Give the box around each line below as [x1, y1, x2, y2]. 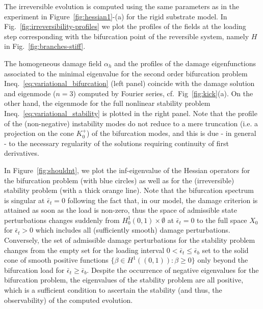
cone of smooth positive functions [4, 255, 109, 265]
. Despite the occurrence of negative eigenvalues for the [87, 264, 259, 275]
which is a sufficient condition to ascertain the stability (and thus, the [4, 285, 222, 295]
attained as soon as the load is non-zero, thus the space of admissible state [4, 205, 237, 215]
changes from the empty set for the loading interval [4, 244, 165, 255]
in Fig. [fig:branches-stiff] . [4, 41, 86, 51]
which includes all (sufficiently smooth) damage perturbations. [35, 224, 230, 235]
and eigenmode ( [4, 88, 56, 98]
